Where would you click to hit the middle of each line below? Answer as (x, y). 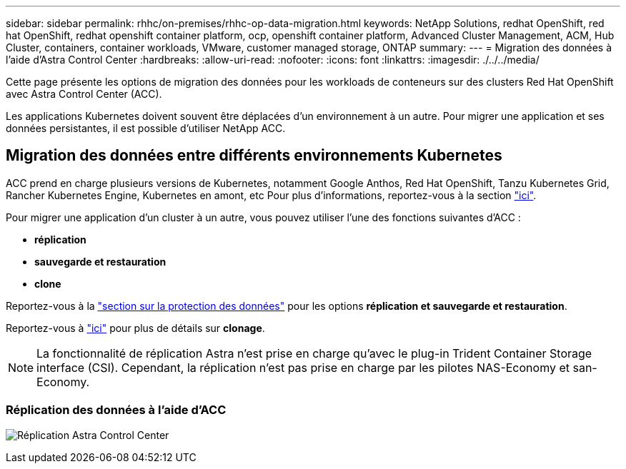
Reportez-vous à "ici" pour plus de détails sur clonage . (135, 328)
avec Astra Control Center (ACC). (84, 94)
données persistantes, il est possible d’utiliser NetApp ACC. (146, 128)
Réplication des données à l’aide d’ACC (116, 410)
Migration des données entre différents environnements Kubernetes (254, 156)
